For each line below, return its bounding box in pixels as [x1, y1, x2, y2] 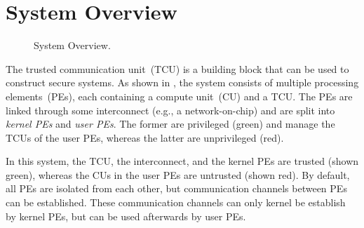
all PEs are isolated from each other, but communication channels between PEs [6, 181, 347, 196]
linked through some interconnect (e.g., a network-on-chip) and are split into [6, 102, 335, 117]
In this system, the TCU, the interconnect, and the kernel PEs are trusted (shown [6, 154, 359, 168]
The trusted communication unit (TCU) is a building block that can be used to [6, 61, 349, 76]
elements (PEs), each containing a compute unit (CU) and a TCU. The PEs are [6, 88, 353, 103]
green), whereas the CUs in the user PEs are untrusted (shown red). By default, [6, 167, 350, 182]
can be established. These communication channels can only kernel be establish [6, 195, 346, 210]
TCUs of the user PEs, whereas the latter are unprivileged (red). [6, 130, 284, 145]
